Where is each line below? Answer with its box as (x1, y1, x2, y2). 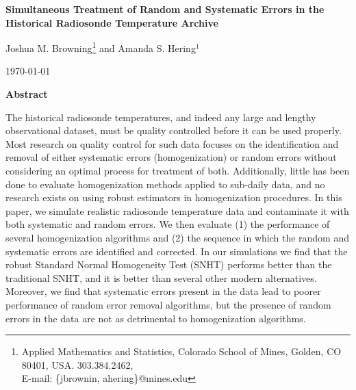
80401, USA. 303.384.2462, (21, 357, 133, 372)
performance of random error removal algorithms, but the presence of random (5, 297, 331, 311)
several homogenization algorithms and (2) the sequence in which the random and (5, 230, 350, 244)
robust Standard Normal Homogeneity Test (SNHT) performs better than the (5, 257, 332, 272)
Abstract (5, 87, 48, 101)
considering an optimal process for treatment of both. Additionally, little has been (5, 164, 350, 177)
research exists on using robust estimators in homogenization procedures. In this (5, 190, 342, 205)
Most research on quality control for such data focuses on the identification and (5, 136, 339, 151)
